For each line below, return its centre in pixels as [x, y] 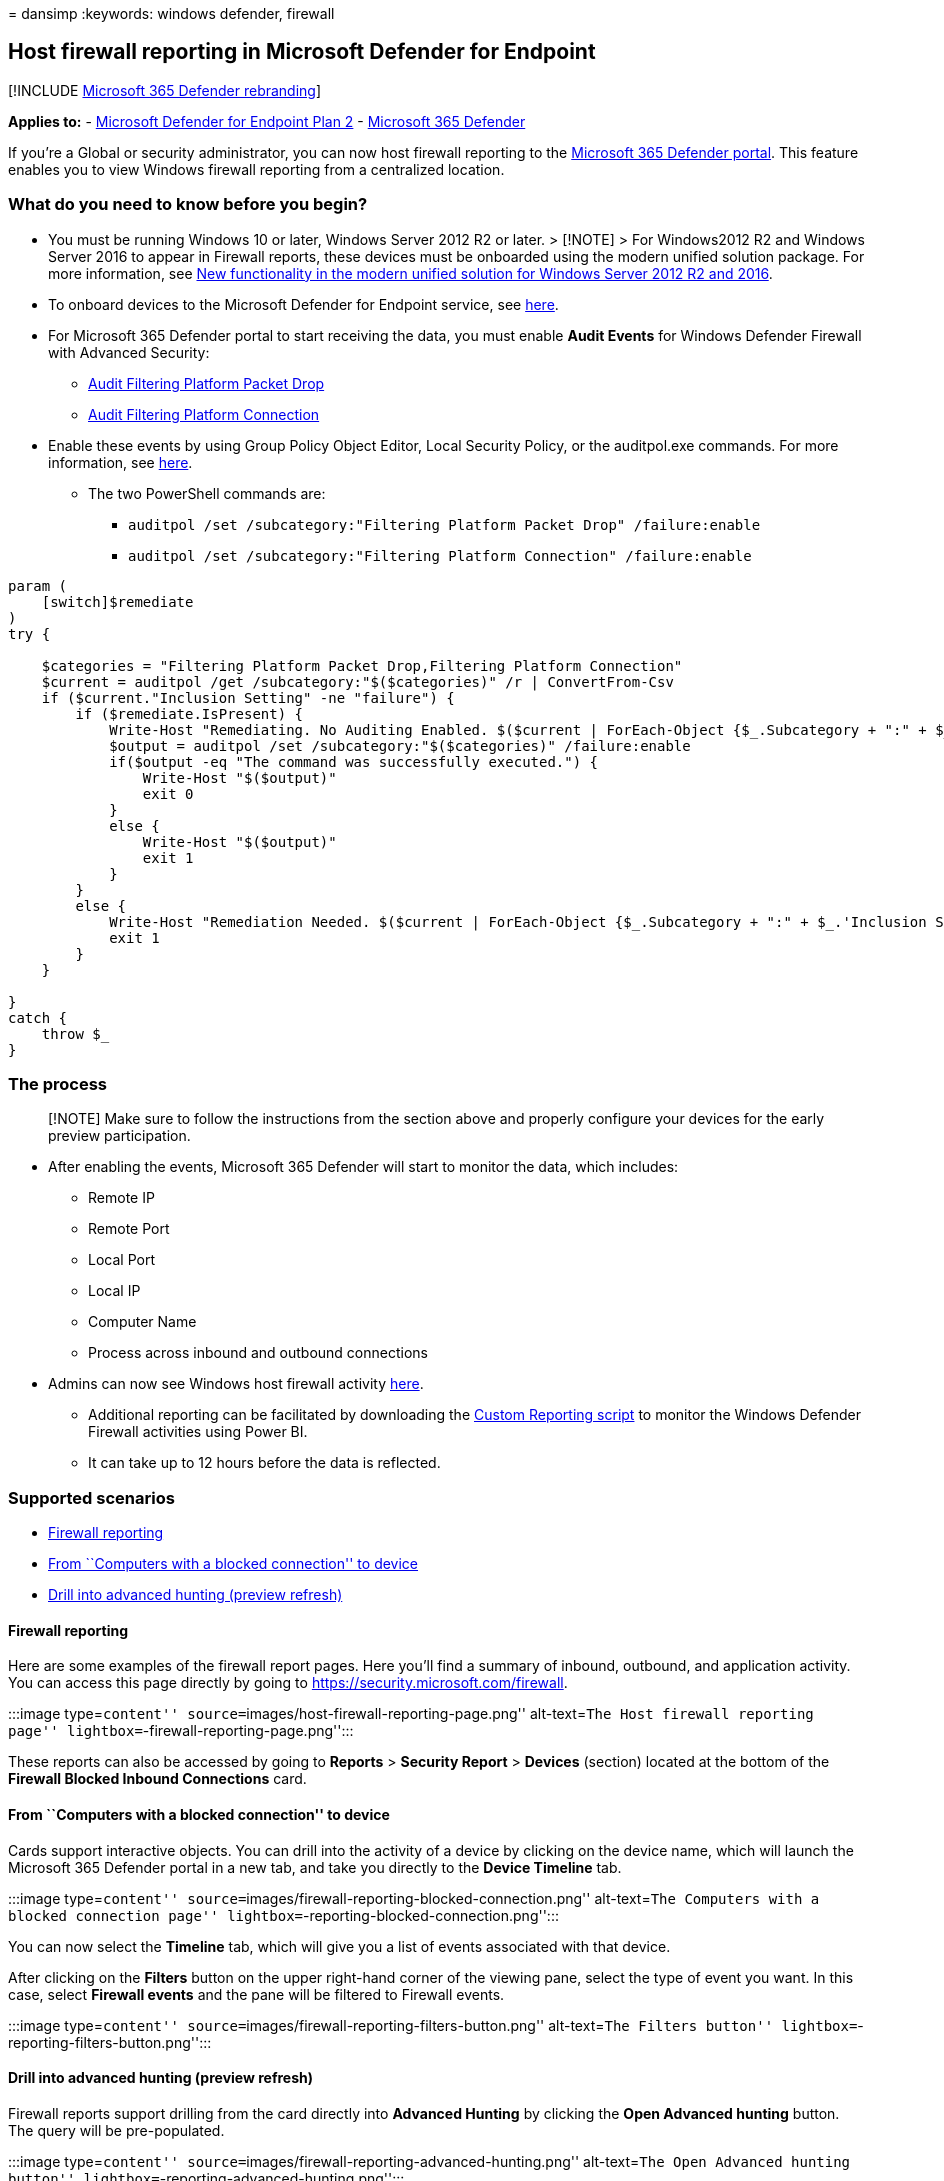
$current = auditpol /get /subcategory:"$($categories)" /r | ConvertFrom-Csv [357, 681]
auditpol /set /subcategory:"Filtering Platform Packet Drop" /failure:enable [444, 524]
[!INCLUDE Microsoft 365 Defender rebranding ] [165, 90]
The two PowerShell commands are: [207, 493]
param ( [38, 585]
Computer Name [142, 1322]
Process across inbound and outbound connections [258, 1353]
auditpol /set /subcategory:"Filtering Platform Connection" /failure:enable [440, 555]
